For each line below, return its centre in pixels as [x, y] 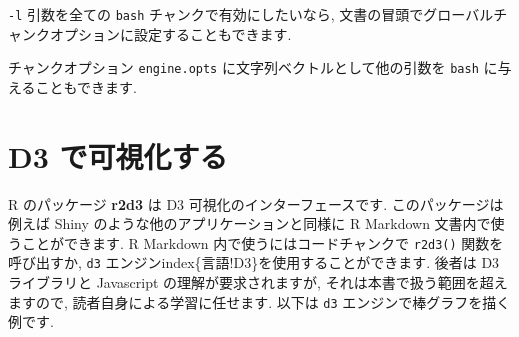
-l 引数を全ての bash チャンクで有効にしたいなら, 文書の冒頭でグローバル [251, 14]
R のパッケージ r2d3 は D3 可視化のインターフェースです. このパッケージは [256, 203]
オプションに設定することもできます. [170, 33]
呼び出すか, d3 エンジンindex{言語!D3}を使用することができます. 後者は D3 [254, 262]
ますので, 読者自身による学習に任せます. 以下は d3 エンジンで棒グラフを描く [259, 301]
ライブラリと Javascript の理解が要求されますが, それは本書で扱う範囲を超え [258, 282]
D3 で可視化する [118, 155]
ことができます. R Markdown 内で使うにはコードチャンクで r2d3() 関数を [262, 242]
